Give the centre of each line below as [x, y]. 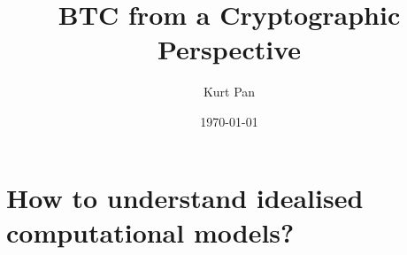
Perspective [229, 49]
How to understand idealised [185, 197]
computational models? [150, 232]
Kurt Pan [229, 92]
